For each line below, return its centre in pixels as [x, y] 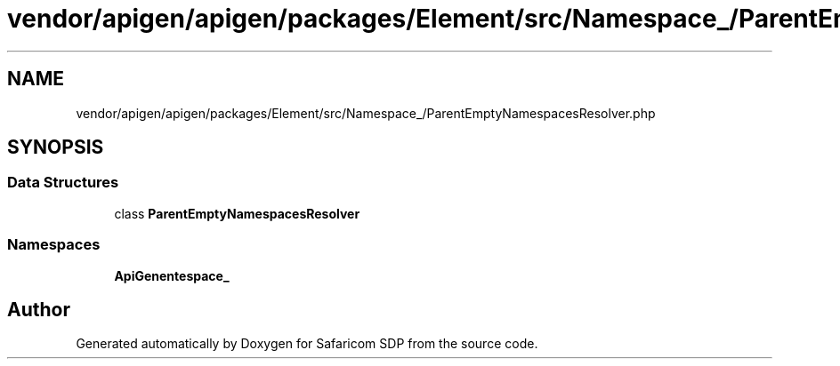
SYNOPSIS [56, 147]
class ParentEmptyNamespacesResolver [237, 213]
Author [39, 309]
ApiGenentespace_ [172, 275]
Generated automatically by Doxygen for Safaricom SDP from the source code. [307, 344]
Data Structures [63, 183]
